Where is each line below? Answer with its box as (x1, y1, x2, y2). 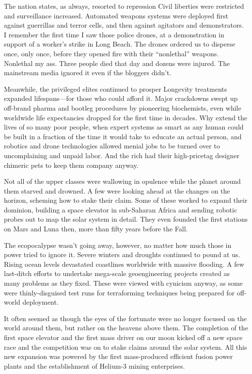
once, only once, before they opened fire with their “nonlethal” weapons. (4, 48, 219, 58)
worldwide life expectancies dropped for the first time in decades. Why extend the (4, 112, 248, 122)
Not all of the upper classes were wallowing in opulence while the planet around (4, 176, 241, 186)
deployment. (22, 297, 59, 307)
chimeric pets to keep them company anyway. (4, 160, 139, 170)
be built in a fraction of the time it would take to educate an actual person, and (4, 131, 242, 141)
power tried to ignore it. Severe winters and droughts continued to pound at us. (4, 249, 240, 260)
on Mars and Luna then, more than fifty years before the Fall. (4, 224, 188, 234)
